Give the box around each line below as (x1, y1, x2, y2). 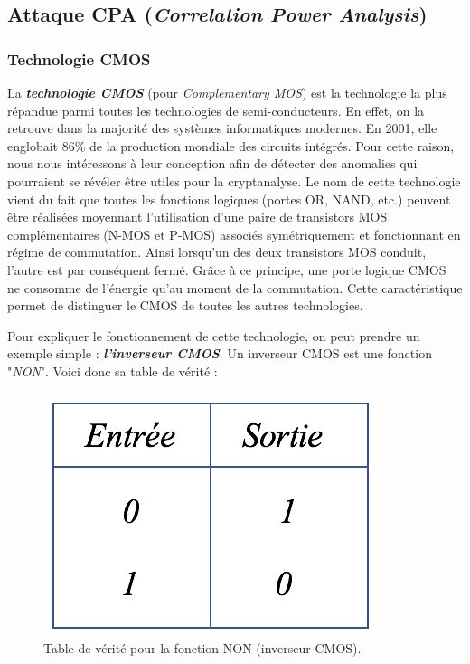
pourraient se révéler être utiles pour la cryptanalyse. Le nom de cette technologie (7, 171, 461, 190)
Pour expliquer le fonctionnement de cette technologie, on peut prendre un (7, 326, 420, 345)
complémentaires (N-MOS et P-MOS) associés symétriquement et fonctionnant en (7, 224, 461, 243)
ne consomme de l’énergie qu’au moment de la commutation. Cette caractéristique (7, 278, 463, 297)
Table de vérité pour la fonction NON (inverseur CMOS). (43, 639, 362, 658)
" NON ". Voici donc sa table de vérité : (7, 361, 218, 380)
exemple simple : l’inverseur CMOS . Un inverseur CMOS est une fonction (7, 344, 432, 363)
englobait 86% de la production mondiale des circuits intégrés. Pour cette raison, (7, 136, 455, 155)
